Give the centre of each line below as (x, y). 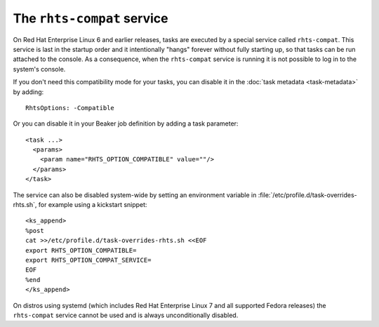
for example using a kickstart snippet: (93, 205)
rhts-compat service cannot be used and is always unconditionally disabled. (126, 315)
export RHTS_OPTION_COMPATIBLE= (81, 250)
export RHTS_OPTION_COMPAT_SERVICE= (88, 260)
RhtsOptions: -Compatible (70, 108)
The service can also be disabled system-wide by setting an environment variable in (135, 195)
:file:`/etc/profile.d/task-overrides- (307, 195)
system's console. (39, 69)
